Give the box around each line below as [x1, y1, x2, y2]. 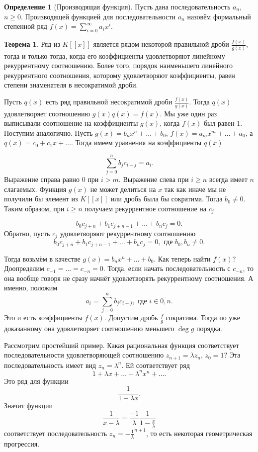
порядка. [196, 323, 222, 334]
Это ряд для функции [4, 375, 69, 386]
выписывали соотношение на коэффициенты [4, 118, 138, 128]
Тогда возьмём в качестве [4, 253, 81, 264]
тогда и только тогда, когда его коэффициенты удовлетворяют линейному [4, 50, 225, 61]
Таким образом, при [4, 203, 65, 213]
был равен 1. [203, 118, 243, 128]
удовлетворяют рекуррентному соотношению [60, 228, 196, 238]
